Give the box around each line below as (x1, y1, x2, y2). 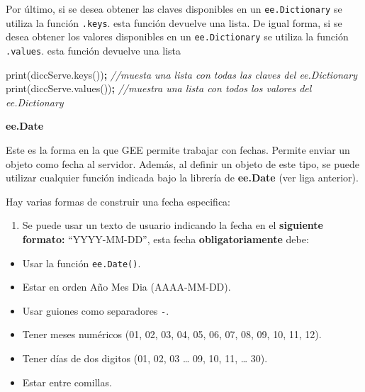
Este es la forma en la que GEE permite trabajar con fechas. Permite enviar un (6, 142, 350, 157)
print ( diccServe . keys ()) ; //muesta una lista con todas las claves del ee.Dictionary (6, 67, 357, 82)
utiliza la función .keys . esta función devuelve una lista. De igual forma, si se (6, 15, 342, 30)
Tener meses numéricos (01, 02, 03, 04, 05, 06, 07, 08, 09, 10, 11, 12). (22, 327, 322, 342)
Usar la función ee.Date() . (22, 255, 141, 270)
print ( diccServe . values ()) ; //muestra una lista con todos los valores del (6, 81, 312, 96)
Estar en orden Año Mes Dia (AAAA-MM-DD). (22, 279, 231, 294)
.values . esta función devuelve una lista (6, 43, 181, 57)
